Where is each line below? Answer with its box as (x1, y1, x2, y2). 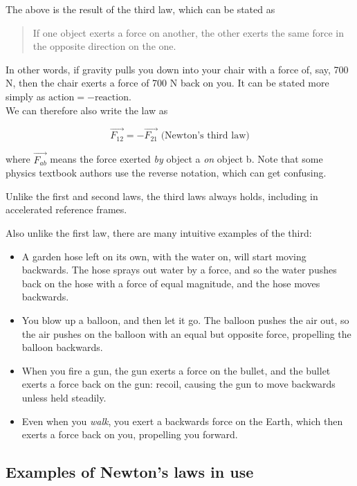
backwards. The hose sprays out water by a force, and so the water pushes (21, 262, 337, 277)
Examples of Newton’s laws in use (6, 461, 254, 483)
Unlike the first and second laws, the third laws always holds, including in (6, 188, 318, 203)
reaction (94, 92, 129, 102)
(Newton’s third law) (161, 131, 250, 141)
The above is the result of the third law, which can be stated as (6, 2, 275, 16)
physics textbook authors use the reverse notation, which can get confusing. (6, 165, 327, 180)
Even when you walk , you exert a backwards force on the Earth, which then (21, 413, 343, 428)
